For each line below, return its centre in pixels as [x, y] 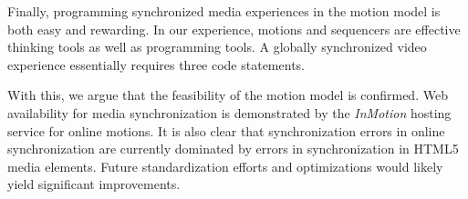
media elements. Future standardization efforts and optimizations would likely [225, 166]
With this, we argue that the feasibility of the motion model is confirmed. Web [228, 95]
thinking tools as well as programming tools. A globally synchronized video [217, 47]
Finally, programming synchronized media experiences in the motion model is [224, 11]
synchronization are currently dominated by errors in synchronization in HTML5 [233, 149]
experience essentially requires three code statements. [156, 64]
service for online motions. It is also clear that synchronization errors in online [226, 130]
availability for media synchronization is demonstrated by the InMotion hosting [229, 112]
